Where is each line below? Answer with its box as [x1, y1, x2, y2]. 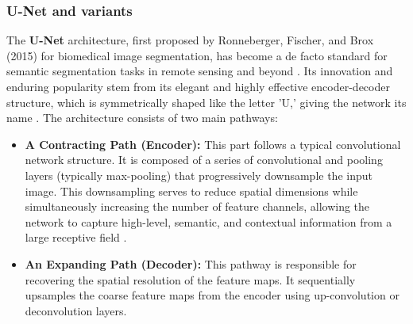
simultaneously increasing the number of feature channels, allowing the [25, 198, 370, 215]
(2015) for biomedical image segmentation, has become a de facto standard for [6, 47, 388, 63]
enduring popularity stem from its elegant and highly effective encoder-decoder [6, 78, 390, 94]
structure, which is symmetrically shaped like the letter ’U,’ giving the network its [6, 93, 407, 110]
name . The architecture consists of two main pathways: [6, 109, 278, 126]
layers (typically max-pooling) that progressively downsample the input [25, 166, 372, 183]
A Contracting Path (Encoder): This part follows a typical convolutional [25, 135, 401, 152]
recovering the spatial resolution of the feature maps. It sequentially [25, 271, 356, 288]
